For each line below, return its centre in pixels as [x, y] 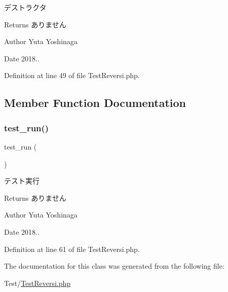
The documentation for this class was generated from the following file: [114, 266]
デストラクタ [25, 7]
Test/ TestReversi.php [37, 283]
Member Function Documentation [95, 103]
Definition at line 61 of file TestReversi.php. [72, 249]
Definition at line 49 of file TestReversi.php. [72, 75]
